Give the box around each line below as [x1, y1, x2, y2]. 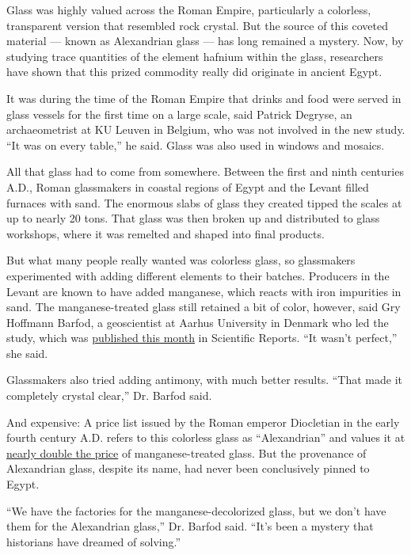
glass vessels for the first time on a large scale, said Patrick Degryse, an [6, 105, 352, 122]
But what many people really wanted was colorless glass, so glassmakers [6, 252, 356, 268]
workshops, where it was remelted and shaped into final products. [6, 225, 325, 241]
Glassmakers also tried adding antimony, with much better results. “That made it [6, 371, 403, 388]
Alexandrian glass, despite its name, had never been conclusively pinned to [6, 460, 370, 477]
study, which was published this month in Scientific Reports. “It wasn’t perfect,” [6, 329, 398, 346]
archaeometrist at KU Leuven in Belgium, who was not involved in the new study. [6, 121, 405, 138]
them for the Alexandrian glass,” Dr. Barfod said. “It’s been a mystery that [6, 518, 374, 534]
